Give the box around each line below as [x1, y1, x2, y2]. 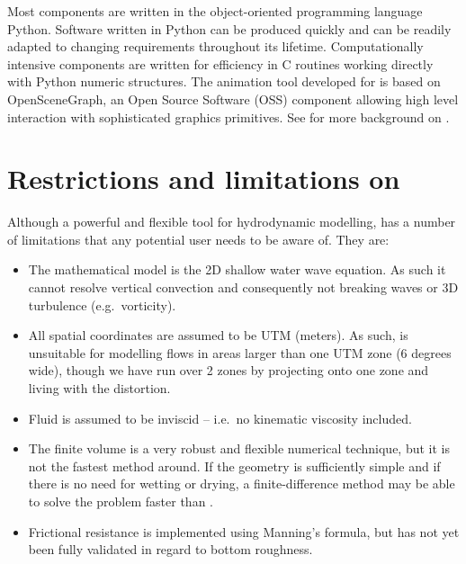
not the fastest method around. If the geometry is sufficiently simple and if [28, 456, 441, 475]
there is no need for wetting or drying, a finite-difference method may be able [28, 474, 455, 493]
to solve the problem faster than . [28, 492, 213, 510]
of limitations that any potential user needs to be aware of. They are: [7, 229, 390, 248]
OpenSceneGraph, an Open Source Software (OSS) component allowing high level [7, 89, 459, 108]
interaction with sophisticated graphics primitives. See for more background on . [7, 107, 450, 126]
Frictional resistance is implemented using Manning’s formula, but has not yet [28, 522, 460, 541]
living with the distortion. [28, 379, 171, 398]
